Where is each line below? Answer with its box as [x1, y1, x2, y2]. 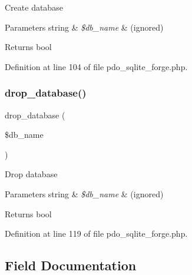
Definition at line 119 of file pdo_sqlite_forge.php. [5, 227, 188, 240]
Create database [5, 1, 63, 13]
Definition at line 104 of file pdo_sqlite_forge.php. [5, 60, 188, 72]
